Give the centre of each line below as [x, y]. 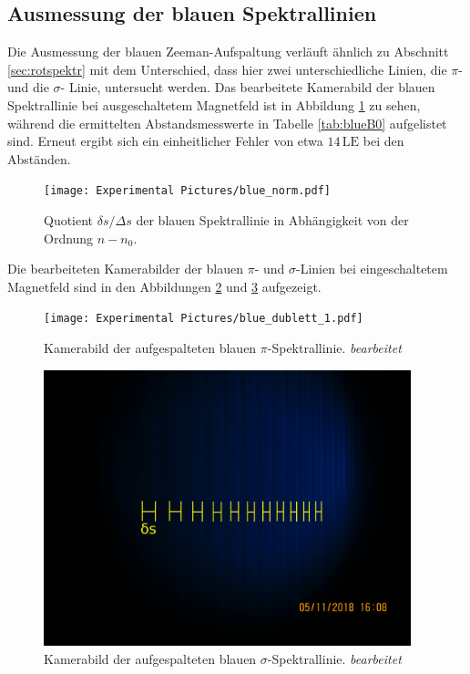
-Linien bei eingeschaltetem [372, 269]
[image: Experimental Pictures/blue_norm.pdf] [187, 191]
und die [28, 87]
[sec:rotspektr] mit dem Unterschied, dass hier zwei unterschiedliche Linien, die [227, 69]
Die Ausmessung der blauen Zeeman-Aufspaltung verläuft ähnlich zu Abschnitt [228, 52]
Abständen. [39, 158]
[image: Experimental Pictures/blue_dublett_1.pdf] [204, 319]
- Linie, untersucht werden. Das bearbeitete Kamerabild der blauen [248, 87]
